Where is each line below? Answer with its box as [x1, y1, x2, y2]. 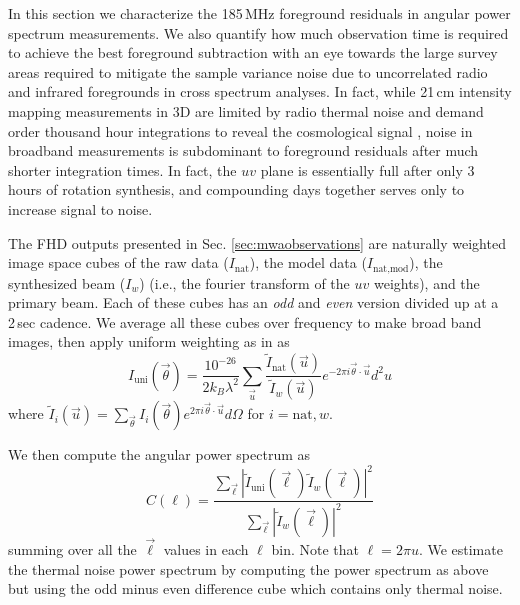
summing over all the [8, 538, 137, 559]
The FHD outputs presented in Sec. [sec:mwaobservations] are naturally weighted [8, 232, 506, 253]
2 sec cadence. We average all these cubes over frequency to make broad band [8, 311, 482, 332]
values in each [163, 538, 249, 559]
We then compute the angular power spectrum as [8, 444, 311, 465]
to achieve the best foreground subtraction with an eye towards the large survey [8, 42, 498, 63]
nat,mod [373, 263, 409, 274]
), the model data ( [249, 252, 367, 273]
